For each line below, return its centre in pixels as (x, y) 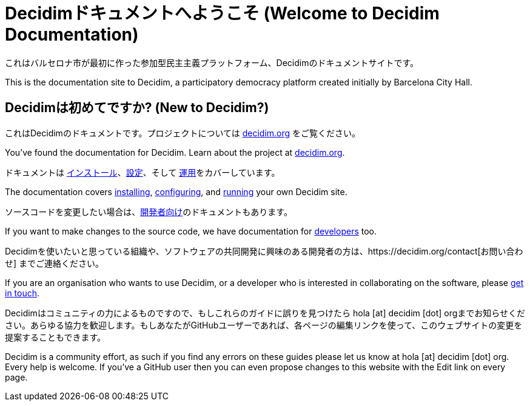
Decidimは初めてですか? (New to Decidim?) (137, 108)
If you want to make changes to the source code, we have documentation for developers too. (191, 231)
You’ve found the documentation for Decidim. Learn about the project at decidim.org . (175, 152)
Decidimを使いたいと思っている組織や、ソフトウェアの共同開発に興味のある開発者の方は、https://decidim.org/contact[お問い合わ (264, 251)
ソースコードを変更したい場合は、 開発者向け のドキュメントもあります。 (149, 211)
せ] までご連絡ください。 (55, 263)
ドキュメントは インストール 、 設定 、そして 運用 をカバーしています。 (143, 172)
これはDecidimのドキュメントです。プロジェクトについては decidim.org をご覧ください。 (183, 133)
